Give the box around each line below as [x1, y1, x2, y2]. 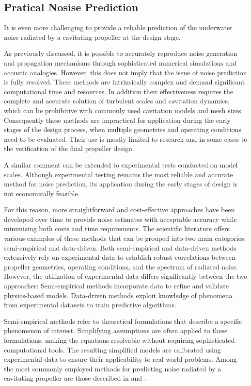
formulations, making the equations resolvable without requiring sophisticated [4, 335, 235, 345]
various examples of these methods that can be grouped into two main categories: [4, 233, 246, 243]
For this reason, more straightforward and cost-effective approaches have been [4, 204, 235, 215]
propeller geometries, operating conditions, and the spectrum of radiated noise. [4, 261, 238, 271]
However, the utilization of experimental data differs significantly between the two [4, 271, 248, 281]
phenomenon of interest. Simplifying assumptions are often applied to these [4, 325, 228, 336]
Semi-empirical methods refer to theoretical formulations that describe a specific [4, 316, 242, 326]
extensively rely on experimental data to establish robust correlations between [4, 252, 235, 262]
